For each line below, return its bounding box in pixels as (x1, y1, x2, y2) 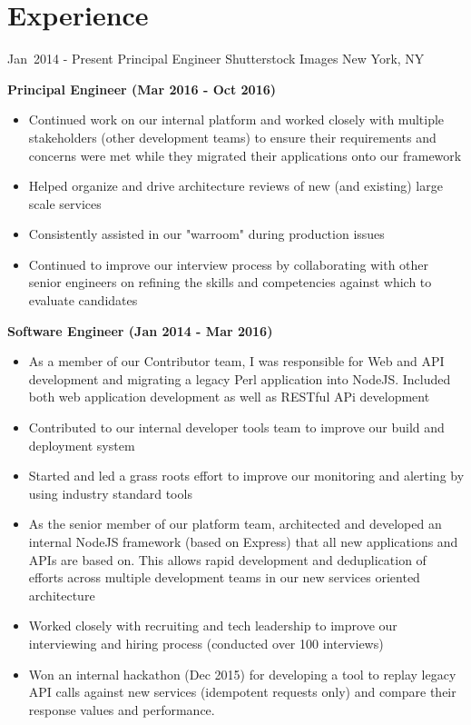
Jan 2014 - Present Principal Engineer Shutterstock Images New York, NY (7, 49, 425, 68)
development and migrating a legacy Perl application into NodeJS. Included (28, 369, 451, 388)
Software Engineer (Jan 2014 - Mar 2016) (7, 321, 273, 340)
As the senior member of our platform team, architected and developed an (28, 514, 442, 533)
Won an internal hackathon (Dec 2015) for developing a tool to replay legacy (28, 664, 456, 683)
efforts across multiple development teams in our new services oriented (28, 568, 420, 587)
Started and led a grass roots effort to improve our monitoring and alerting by (28, 466, 465, 485)
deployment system (28, 435, 135, 454)
